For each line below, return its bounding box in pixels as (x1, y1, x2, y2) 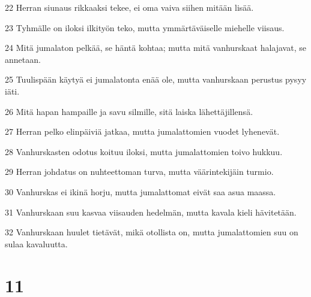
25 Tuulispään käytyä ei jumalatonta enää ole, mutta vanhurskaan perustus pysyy (5, 73, 307, 86)
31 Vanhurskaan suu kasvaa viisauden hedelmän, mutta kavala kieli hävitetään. (5, 205, 297, 218)
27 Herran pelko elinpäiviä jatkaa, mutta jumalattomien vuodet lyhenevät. (5, 125, 280, 138)
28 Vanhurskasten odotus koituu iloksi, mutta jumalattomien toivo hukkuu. (5, 145, 283, 157)
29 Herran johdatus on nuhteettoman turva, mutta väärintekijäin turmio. (5, 165, 274, 178)
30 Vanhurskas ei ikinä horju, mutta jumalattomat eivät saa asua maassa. (5, 185, 276, 198)
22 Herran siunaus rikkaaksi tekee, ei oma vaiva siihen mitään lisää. (5, 1, 254, 13)
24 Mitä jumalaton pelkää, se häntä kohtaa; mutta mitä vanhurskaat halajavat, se (5, 41, 306, 54)
